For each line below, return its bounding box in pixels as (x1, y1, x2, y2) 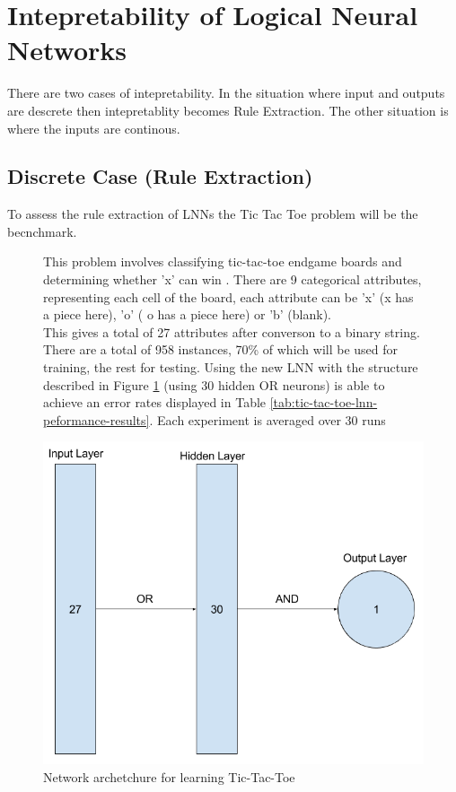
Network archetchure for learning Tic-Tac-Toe (43, 767, 295, 786)
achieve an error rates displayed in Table (43, 393, 267, 412)
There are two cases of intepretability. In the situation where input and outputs (7, 83, 445, 102)
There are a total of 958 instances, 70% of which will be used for (43, 340, 399, 359)
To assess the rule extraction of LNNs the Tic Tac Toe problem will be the (7, 205, 418, 223)
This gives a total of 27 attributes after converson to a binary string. (43, 322, 420, 341)
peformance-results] (43, 410, 150, 429)
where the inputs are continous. (7, 118, 180, 137)
